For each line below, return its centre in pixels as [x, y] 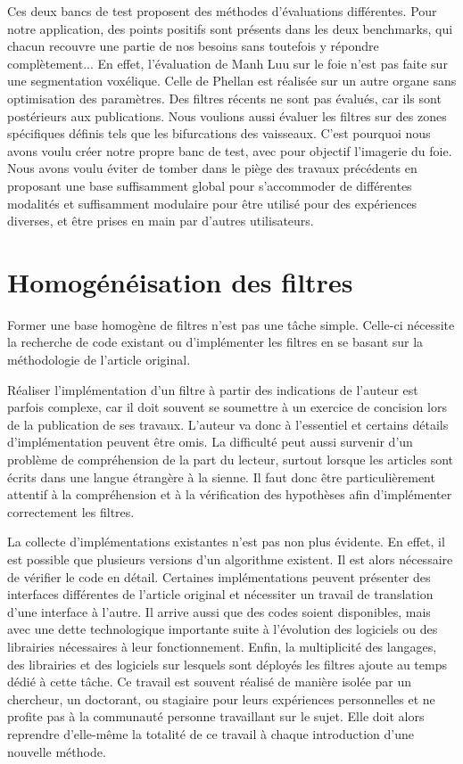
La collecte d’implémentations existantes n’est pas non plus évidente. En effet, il [226, 542]
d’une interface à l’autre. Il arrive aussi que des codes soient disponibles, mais [219, 611]
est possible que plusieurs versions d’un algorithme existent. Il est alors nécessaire [230, 559]
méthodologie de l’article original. [99, 360]
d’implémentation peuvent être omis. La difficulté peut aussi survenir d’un [210, 442]
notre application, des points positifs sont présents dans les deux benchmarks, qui [230, 28]
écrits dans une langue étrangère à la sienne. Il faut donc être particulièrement [221, 476]
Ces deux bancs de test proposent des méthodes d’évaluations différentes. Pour [222, 11]
